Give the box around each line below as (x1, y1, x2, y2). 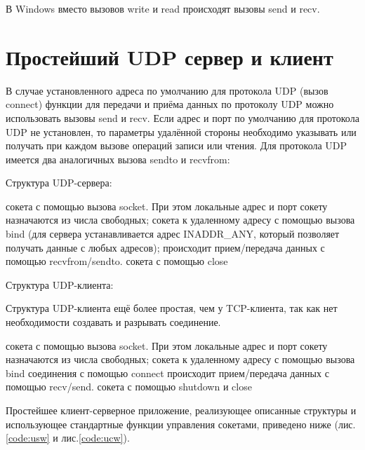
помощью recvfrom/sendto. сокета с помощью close (6, 254, 228, 268)
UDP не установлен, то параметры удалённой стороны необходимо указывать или (6, 124, 357, 139)
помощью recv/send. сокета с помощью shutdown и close (6, 379, 252, 394)
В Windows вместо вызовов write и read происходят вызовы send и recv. (6, 1, 320, 15)
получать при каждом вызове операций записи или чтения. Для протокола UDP (6, 138, 347, 153)
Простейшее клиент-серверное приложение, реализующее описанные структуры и (6, 403, 357, 417)
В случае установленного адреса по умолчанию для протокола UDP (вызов (6, 83, 328, 97)
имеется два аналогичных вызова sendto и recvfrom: (6, 151, 230, 166)
